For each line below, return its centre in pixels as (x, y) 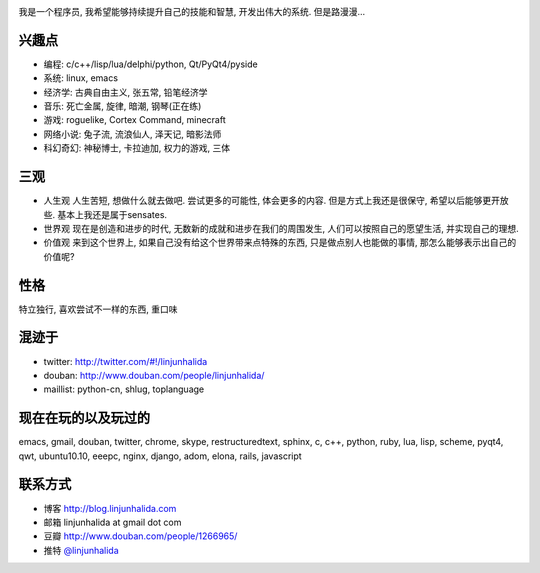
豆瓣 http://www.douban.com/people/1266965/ (140, 536)
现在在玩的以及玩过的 (84, 418)
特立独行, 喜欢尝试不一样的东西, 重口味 (98, 309)
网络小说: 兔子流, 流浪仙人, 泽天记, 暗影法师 (132, 134)
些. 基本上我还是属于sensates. (105, 214)
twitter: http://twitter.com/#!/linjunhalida (125, 361)
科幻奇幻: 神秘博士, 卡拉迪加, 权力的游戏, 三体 (136, 148)
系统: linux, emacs (81, 78)
